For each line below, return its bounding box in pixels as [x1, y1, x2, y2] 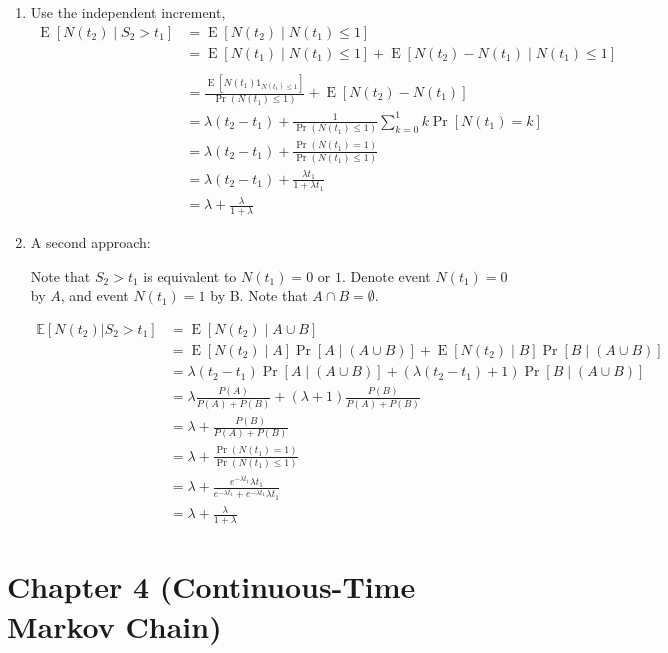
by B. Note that [210, 285, 308, 306]
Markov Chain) [7, 605, 222, 646]
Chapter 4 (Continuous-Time [7, 566, 416, 607]
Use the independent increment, [30, 2, 226, 22]
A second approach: [30, 232, 151, 253]
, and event [60, 285, 129, 306]
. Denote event [341, 265, 431, 286]
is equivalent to [143, 265, 237, 286]
